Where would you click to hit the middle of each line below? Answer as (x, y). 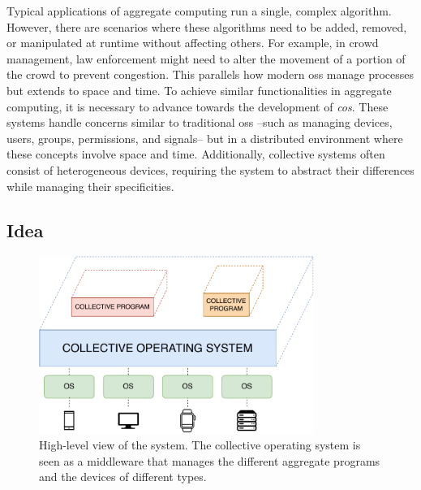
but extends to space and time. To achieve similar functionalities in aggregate (199, 90)
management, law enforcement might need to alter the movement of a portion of (206, 58)
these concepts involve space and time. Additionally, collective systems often (196, 154)
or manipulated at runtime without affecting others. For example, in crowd (193, 43)
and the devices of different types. (123, 477)
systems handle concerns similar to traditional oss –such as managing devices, (200, 122)
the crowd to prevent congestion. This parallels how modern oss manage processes (210, 74)
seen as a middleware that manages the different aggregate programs (210, 460)
